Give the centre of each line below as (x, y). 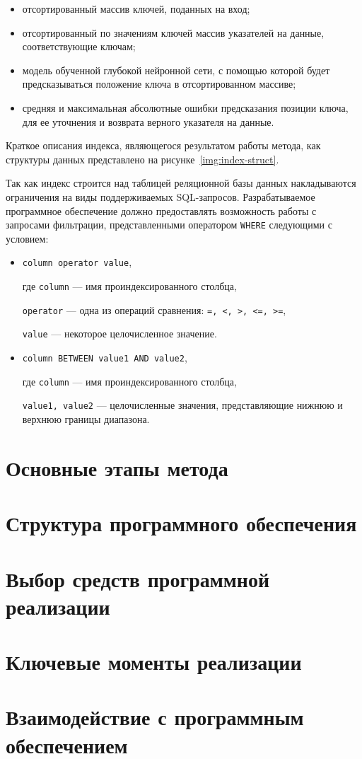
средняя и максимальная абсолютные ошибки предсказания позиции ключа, (185, 107)
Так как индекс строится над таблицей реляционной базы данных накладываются (181, 183)
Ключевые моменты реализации (154, 662)
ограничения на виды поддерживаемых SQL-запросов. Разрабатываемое (160, 196)
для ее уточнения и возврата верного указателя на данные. (148, 121)
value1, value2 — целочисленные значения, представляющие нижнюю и (182, 405)
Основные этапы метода (117, 467)
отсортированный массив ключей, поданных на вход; (136, 8)
